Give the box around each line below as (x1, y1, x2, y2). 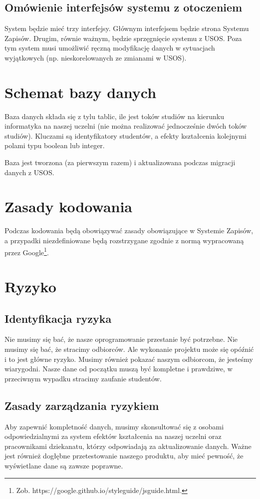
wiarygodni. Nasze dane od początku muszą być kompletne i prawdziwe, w (4, 363, 233, 374)
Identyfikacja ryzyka (4, 310, 112, 326)
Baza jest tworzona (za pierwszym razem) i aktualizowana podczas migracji (4, 157, 236, 168)
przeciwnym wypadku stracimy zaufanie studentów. (4, 373, 162, 383)
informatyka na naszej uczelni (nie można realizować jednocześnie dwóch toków (4, 121, 247, 131)
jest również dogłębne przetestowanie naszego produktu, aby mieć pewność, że (4, 450, 244, 461)
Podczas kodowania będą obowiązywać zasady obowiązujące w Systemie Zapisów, (4, 225, 254, 236)
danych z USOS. (4, 167, 54, 177)
